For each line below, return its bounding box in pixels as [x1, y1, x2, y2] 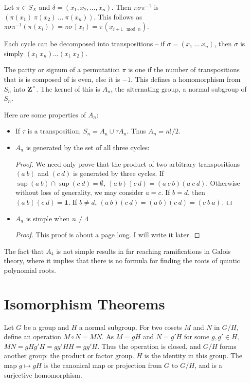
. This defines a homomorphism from [130, 74, 241, 84]
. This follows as [93, 11, 142, 21]
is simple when [26, 213, 70, 223]
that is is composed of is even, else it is [4, 74, 120, 84]
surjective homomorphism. [4, 369, 82, 380]
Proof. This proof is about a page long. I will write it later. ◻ [15, 230, 200, 240]
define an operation [4, 331, 61, 342]
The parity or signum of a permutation [4, 64, 120, 75]
